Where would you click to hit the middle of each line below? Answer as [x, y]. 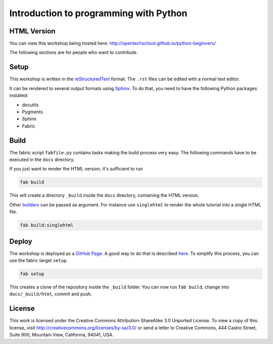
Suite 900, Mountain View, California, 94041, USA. [61, 335]
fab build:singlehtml [47, 225]
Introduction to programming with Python [98, 13]
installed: [19, 96]
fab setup [32, 274]
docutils [30, 105]
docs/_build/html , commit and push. [51, 294]
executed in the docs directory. [42, 160]
